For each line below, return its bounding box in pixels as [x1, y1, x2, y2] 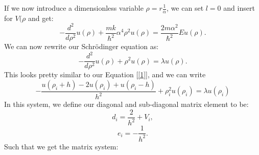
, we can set [167, 3, 204, 13]
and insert [223, 3, 255, 13]
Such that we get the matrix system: [4, 141, 119, 151]
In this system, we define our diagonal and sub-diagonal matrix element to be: [4, 99, 249, 109]
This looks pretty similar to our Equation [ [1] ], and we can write [4, 69, 206, 80]
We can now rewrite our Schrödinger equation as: [4, 40, 159, 51]
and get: [28, 12, 54, 23]
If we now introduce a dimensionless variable [4, 3, 144, 13]
